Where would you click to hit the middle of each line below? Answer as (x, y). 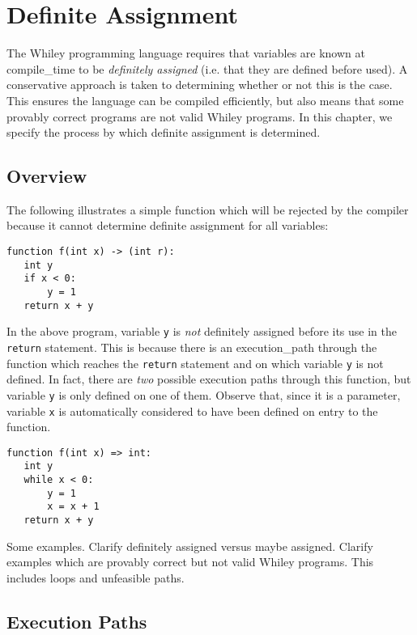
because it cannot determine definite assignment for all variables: (168, 225)
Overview (47, 176)
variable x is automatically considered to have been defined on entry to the (192, 411)
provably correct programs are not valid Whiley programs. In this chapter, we (200, 116)
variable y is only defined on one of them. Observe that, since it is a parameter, (204, 394)
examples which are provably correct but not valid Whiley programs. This (190, 562)
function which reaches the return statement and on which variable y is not (195, 363)
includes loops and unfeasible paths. (96, 577)
